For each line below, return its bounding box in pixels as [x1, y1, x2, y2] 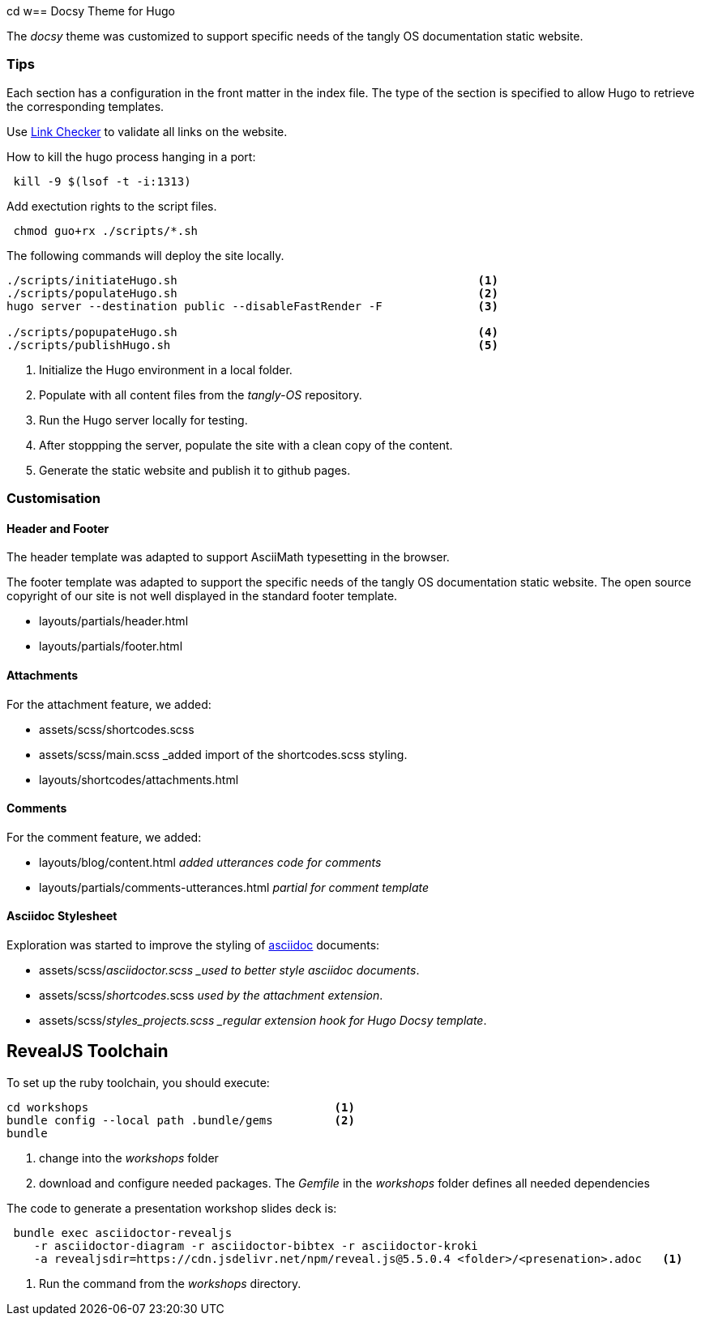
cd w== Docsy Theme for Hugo [6, 4, 175, 18]
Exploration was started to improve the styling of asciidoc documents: [6, 938, 380, 952]
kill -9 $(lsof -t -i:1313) [13, 174, 191, 188]
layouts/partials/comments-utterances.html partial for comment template [39, 880, 430, 894]
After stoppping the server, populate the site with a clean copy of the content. [39, 437, 453, 452]
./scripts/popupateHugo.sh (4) [6, 325, 498, 339]
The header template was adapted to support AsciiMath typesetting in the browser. [6, 550, 450, 565]
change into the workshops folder [39, 1150, 219, 1165]
